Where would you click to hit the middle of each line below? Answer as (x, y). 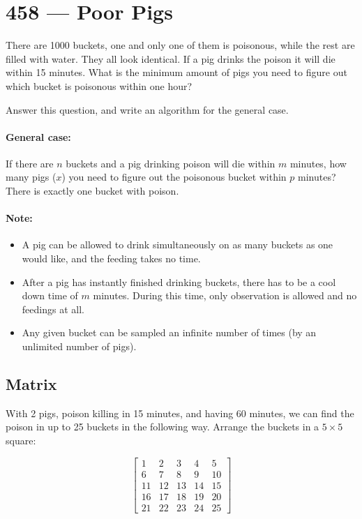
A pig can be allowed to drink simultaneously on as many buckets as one (178, 245)
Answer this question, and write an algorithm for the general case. (147, 109)
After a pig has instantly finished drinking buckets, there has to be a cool (179, 281)
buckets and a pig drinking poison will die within (171, 163)
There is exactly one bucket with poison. (92, 191)
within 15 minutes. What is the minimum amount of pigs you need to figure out (176, 72)
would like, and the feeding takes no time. (111, 258)
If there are (30, 163)
